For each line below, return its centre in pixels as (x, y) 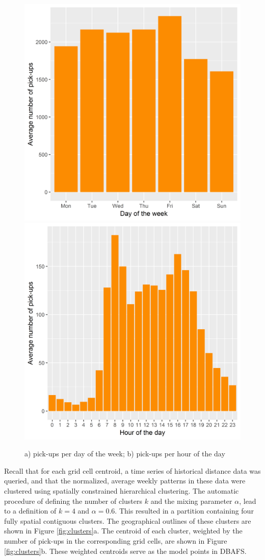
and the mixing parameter (191, 501)
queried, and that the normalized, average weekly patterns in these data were (125, 481)
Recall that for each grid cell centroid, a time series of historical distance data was (132, 470)
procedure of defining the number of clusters (73, 501)
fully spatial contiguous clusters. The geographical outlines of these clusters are (128, 520)
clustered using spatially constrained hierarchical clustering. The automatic (122, 490)
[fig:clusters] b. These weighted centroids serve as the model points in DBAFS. (125, 551)
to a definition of (30, 511)
